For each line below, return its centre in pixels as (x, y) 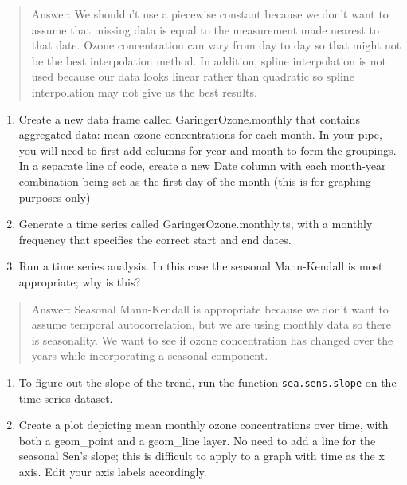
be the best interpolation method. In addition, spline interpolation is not (209, 60)
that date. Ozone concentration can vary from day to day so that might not (216, 45)
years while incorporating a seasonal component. (150, 355)
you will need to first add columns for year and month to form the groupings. (207, 150)
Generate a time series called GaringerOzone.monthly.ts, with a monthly (196, 224)
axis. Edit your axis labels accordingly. (113, 471)
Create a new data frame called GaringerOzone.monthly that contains (189, 118)
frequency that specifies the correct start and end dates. (155, 239)
